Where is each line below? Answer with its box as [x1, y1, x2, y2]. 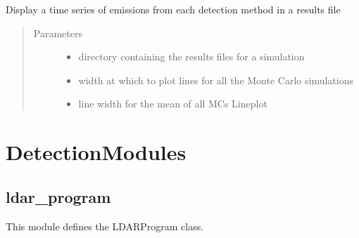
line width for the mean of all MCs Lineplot [78, 96, 267, 111]
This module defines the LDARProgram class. [6, 218, 204, 233]
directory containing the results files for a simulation [78, 49, 305, 64]
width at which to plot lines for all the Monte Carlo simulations [78, 72, 353, 87]
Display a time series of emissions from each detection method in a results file [6, 2, 341, 16]
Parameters [33, 25, 82, 40]
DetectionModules [6, 138, 187, 166]
